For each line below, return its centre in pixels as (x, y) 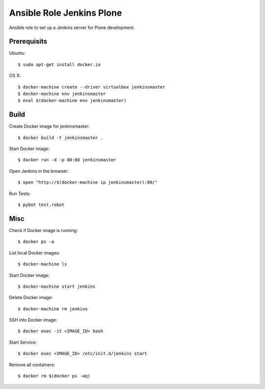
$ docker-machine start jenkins (57, 286)
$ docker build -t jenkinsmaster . (61, 137)
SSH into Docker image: (33, 320)
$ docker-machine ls (42, 264)
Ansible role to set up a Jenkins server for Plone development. (72, 28)
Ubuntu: (17, 53)
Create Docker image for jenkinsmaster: (49, 126)
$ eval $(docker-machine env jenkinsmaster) (72, 101)
